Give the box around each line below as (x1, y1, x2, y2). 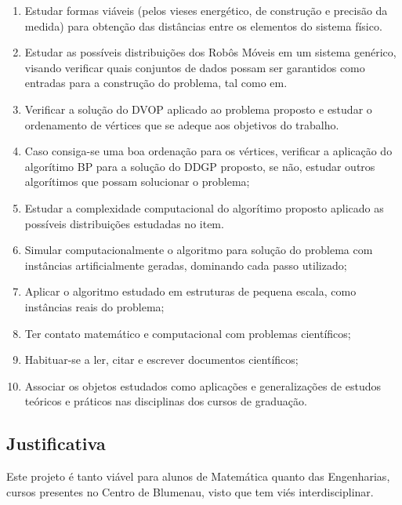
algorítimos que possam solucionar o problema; (24, 173, 250, 190)
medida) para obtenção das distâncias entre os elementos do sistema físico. (24, 17, 382, 34)
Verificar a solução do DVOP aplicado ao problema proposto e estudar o (24, 100, 372, 117)
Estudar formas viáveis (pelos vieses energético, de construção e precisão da (24, 2, 388, 18)
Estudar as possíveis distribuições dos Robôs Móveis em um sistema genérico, (24, 44, 397, 60)
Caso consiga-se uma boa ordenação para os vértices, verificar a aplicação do (24, 143, 393, 159)
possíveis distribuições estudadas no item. (24, 215, 224, 231)
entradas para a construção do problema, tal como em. (24, 74, 288, 91)
